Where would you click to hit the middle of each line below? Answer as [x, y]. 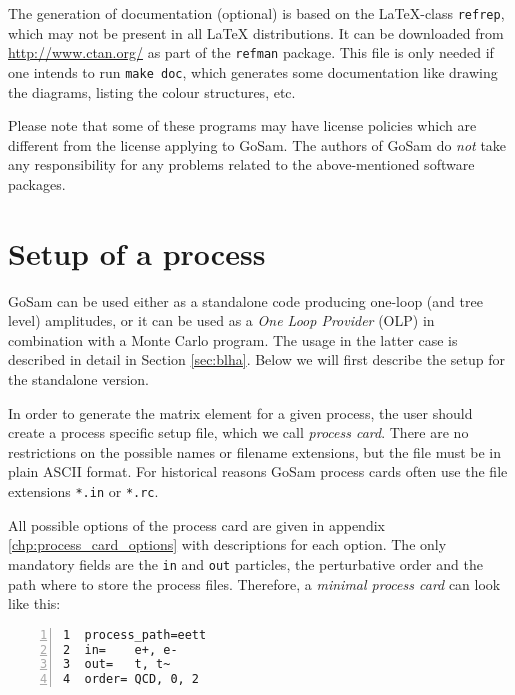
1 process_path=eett [135, 634]
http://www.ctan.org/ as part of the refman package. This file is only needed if [251, 52]
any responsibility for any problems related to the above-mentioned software [241, 164]
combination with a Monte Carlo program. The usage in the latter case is [233, 339]
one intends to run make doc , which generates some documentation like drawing [253, 71]
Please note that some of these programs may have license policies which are [242, 125]
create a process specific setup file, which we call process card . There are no [238, 432]
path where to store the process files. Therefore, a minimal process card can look [254, 583]
